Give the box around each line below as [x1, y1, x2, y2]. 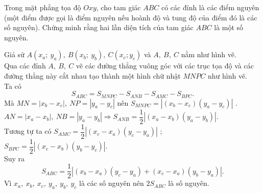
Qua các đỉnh [4, 60, 46, 71]
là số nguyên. [168, 178, 209, 188]
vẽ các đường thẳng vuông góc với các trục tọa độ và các [76, 60, 254, 71]
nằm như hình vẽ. [181, 49, 236, 60]
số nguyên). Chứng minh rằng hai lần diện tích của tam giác [4, 22, 194, 33]
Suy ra [4, 153, 25, 163]
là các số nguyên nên [79, 178, 144, 188]
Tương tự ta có [4, 126, 52, 136]
